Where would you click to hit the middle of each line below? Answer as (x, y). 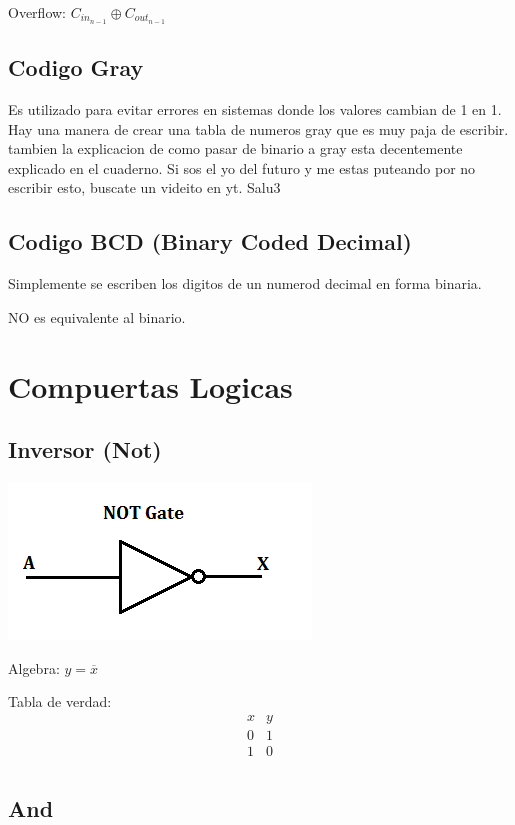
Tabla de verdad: (60, 701)
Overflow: (37, 12)
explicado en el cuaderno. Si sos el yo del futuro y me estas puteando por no (242, 167)
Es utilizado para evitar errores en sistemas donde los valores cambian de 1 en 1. (255, 109)
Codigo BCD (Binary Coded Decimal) (210, 241)
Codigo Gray (76, 67)
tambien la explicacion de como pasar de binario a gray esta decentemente (235, 148)
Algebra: (34, 667)
